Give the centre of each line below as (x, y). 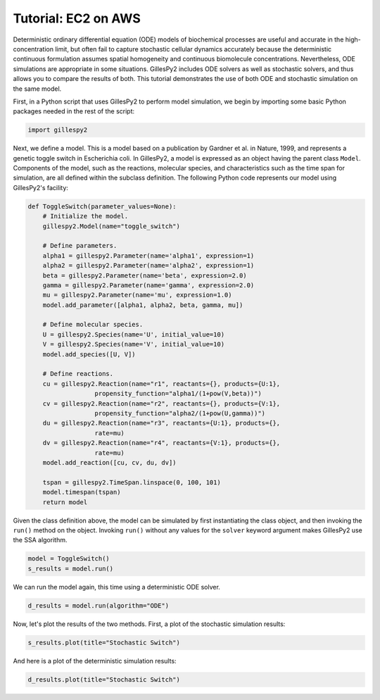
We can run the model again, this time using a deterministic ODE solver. (117, 587)
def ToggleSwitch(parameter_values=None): (102, 206)
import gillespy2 (58, 130)
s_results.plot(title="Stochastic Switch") (104, 642)
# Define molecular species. (93, 325)
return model (65, 502)
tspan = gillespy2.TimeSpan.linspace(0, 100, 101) (132, 482)
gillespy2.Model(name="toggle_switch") (112, 226)
